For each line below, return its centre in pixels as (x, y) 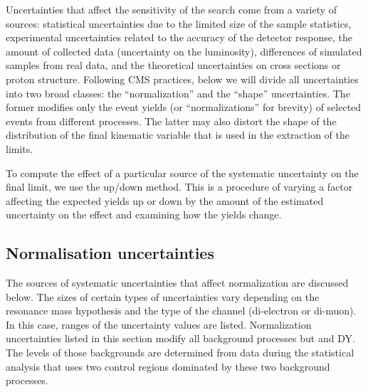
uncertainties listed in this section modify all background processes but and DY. (180, 338)
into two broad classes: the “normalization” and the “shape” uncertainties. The (178, 93)
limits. (20, 148)
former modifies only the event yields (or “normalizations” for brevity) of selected (184, 107)
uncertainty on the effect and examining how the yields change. (144, 214)
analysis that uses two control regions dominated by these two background (168, 366)
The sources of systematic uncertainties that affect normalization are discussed (177, 283)
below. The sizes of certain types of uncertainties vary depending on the (163, 296)
